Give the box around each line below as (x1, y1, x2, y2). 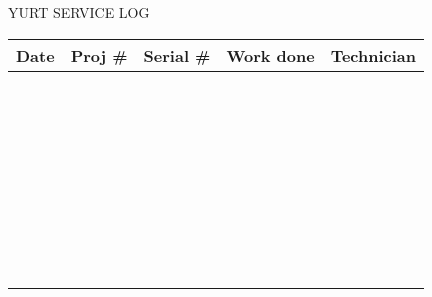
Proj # (70, 43, 128, 67)
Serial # (143, 43, 211, 67)
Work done (226, 43, 315, 67)
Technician (330, 43, 417, 67)
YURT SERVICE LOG (8, 2, 150, 22)
